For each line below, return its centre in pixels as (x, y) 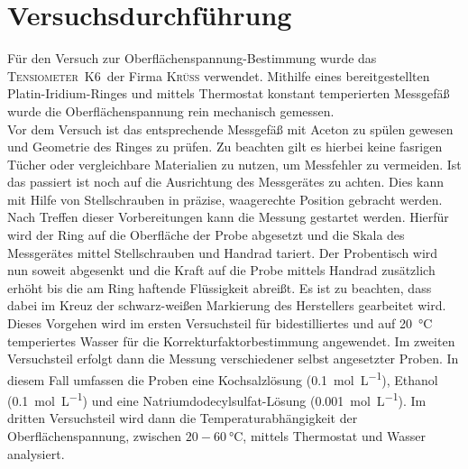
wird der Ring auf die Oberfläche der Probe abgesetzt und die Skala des (206, 235)
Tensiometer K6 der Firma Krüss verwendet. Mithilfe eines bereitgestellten (219, 75)
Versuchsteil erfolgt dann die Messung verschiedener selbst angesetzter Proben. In (233, 359)
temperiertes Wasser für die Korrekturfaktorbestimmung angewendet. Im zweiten (231, 340)
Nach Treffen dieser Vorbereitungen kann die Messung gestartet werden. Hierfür (228, 217)
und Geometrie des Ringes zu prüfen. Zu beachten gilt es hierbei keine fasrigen (225, 147)
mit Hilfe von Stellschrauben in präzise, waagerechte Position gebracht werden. (225, 199)
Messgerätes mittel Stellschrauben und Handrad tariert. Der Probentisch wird (223, 252)
